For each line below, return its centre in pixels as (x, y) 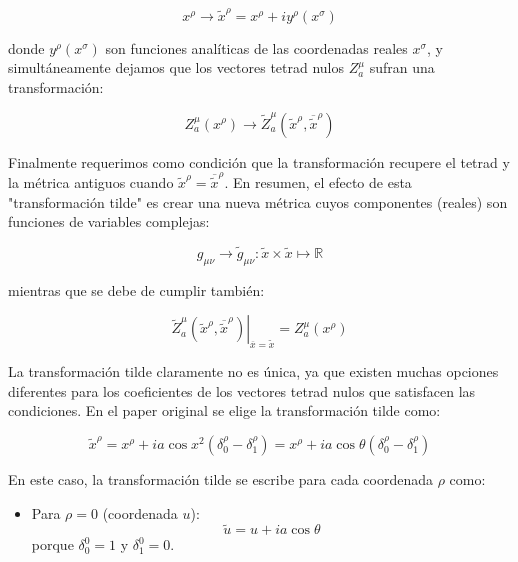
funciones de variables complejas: (109, 221)
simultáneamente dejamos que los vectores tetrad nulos (176, 67)
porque (52, 544)
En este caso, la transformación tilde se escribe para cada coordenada (221, 479)
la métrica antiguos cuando (91, 182)
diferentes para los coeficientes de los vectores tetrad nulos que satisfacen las (242, 390)
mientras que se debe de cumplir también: (136, 289)
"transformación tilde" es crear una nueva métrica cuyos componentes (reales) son (258, 201)
